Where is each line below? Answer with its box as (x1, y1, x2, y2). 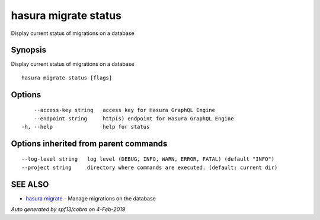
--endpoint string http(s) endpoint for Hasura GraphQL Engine (33, 115, 234, 122)
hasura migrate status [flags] (21, 74, 113, 81)
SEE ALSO (11, 179, 49, 189)
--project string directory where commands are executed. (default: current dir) (21, 164, 278, 171)
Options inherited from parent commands (11, 138, 168, 148)
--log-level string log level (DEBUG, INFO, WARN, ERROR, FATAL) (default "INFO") (21, 156, 275, 162)
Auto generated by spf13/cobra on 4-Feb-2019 (11, 206, 126, 213)
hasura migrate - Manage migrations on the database (25, 195, 156, 202)
